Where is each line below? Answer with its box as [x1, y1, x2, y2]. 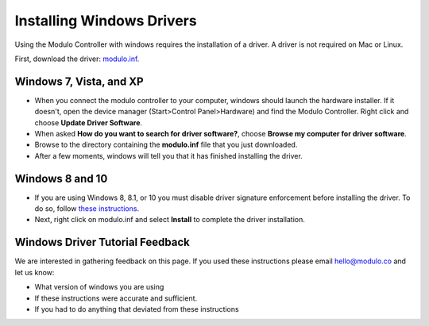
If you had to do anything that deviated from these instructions [34, 304, 239, 313]
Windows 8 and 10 [14, 171, 108, 186]
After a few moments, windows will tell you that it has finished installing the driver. [34, 151, 303, 160]
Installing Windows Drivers [14, 12, 198, 29]
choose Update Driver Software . [34, 117, 143, 127]
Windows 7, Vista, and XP [14, 75, 144, 88]
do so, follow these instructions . [34, 204, 139, 213]
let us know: [14, 267, 55, 277]
